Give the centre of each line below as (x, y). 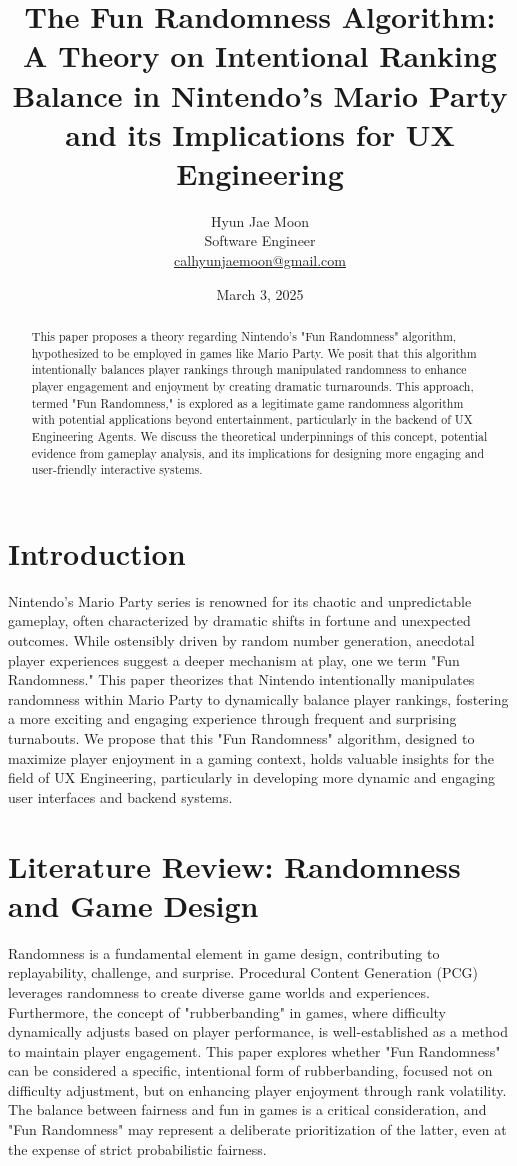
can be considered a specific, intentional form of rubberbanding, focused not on (250, 1070)
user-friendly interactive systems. (117, 469)
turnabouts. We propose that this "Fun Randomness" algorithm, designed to (241, 738)
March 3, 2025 (260, 293)
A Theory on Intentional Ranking (260, 55)
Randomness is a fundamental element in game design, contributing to (224, 952)
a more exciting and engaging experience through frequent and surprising (232, 718)
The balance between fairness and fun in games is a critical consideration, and (247, 1109)
